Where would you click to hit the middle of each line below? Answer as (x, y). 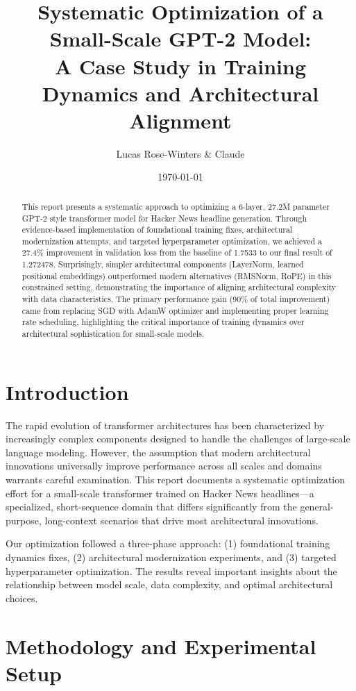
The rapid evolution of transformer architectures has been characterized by (165, 425)
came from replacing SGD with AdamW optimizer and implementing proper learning (175, 310)
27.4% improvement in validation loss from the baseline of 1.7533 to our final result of (177, 252)
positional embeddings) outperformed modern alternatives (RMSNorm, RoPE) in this (177, 275)
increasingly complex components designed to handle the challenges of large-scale (178, 439)
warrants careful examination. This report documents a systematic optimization (176, 480)
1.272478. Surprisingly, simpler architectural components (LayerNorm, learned (163, 264)
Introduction (67, 391)
